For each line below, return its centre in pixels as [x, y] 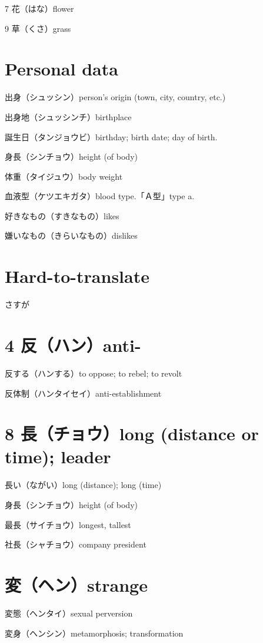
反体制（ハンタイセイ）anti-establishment [83, 393]
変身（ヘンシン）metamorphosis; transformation [94, 633]
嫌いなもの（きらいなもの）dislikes [71, 235]
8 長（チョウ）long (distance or [132, 433]
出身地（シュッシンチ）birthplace [68, 116]
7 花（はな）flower [39, 8]
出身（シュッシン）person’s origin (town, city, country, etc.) [115, 97]
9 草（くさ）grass [38, 28]
